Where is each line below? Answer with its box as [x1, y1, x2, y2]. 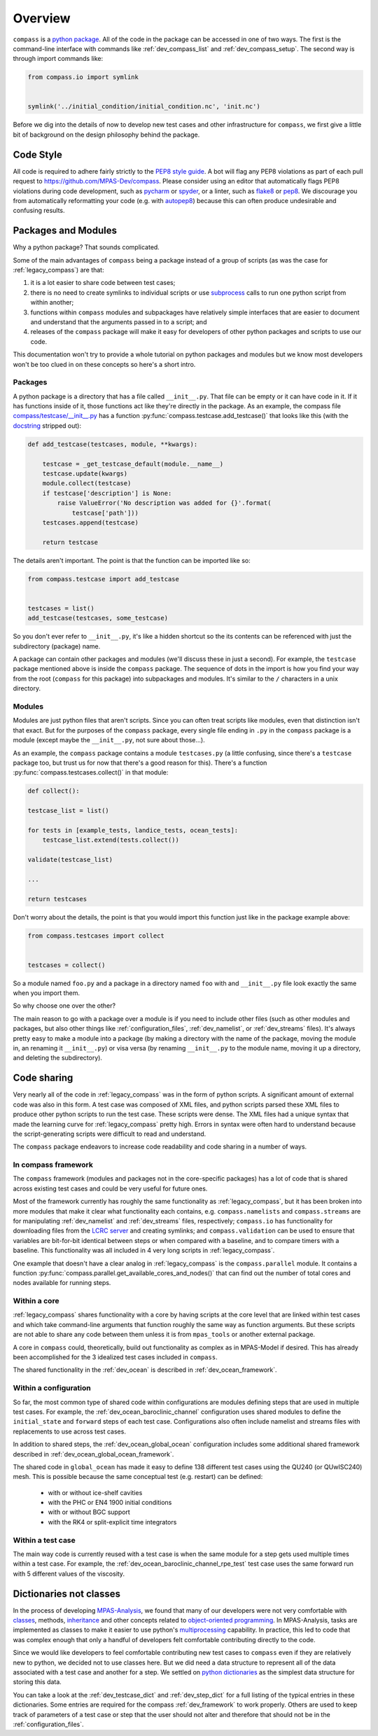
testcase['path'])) [71, 508, 139, 517]
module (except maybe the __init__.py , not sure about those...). [13, 736, 206, 744]
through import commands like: [13, 55, 104, 63]
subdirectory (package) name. [13, 641, 101, 651]
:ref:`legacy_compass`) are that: [13, 266, 104, 275]
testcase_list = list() [27, 807, 110, 815]
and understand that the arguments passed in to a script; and [30, 317, 207, 326]
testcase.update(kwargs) [42, 470, 128, 478]
